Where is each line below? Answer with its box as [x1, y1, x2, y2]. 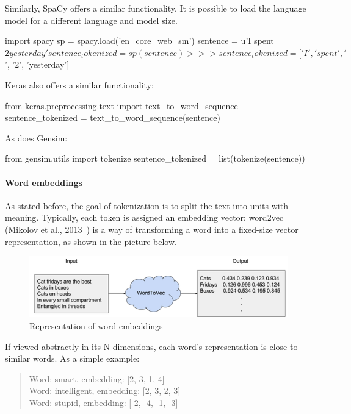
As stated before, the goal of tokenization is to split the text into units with [5, 199, 288, 212]
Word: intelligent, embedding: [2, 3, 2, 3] [29, 384, 181, 397]
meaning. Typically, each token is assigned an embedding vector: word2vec [5, 211, 284, 224]
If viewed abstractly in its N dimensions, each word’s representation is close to [5, 340, 298, 352]
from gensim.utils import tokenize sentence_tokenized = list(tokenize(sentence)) [5, 152, 305, 165]
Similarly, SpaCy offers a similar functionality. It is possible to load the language [5, 2, 306, 14]
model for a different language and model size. [5, 13, 178, 26]
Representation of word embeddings [29, 319, 163, 332]
